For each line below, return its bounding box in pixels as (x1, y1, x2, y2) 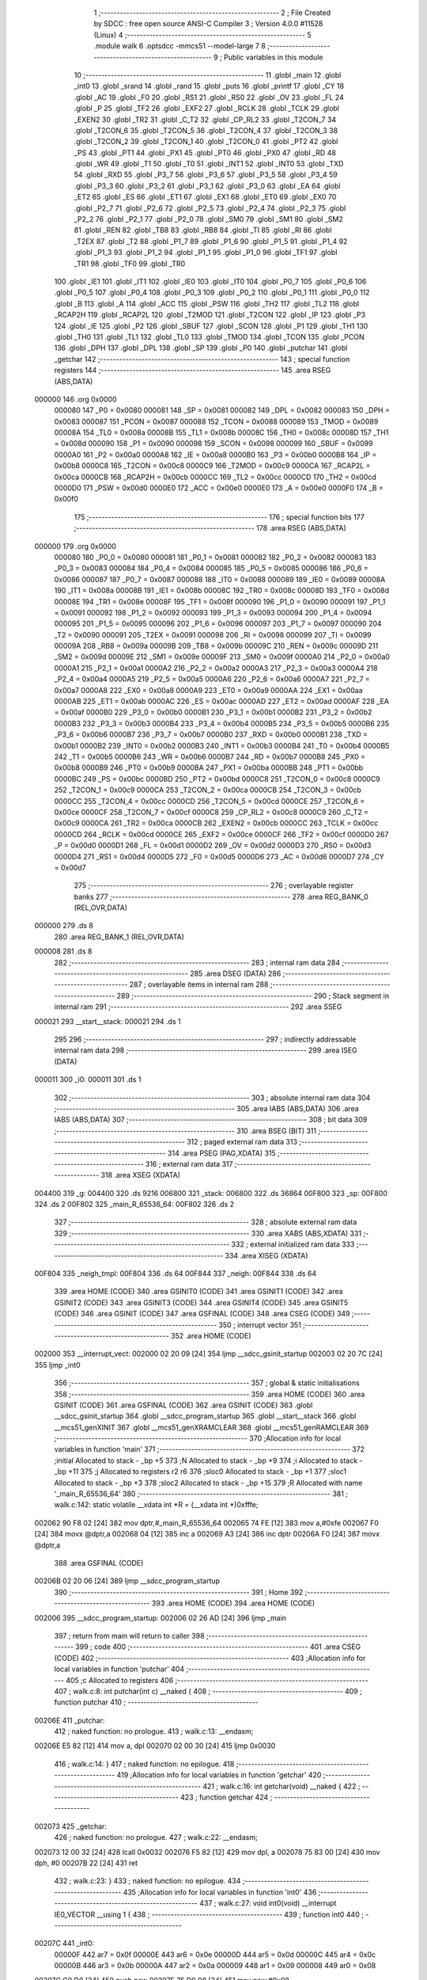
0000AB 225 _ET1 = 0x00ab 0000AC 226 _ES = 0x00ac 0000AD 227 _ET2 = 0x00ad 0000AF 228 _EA (54, 697, 390, 706)
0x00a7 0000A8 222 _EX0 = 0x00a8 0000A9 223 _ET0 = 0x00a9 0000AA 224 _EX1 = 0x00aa (54, 685, 363, 695)
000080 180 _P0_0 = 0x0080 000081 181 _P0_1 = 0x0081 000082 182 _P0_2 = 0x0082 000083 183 (54, 552, 377, 562)
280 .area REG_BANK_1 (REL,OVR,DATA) (54, 931, 185, 942)
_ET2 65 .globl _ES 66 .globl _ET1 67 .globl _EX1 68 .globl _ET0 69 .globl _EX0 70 (74, 192, 337, 202)
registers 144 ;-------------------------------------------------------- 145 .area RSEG (54, 365, 331, 375)
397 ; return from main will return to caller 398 (54, 1631, 205, 1640)
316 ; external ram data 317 (145, 1159, 233, 1168)
